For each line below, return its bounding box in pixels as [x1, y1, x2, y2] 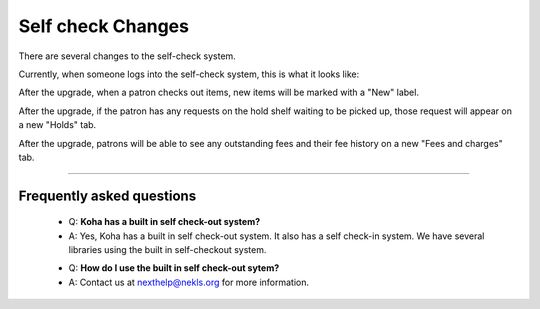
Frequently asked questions [18, 187, 197, 204]
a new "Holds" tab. [18, 119, 97, 131]
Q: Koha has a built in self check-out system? [68, 216, 261, 228]
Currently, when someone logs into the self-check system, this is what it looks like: [18, 68, 360, 80]
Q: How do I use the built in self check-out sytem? [68, 262, 280, 274]
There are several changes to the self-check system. [18, 50, 237, 62]
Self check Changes [18, 15, 190, 37]
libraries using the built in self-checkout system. [68, 244, 267, 256]
